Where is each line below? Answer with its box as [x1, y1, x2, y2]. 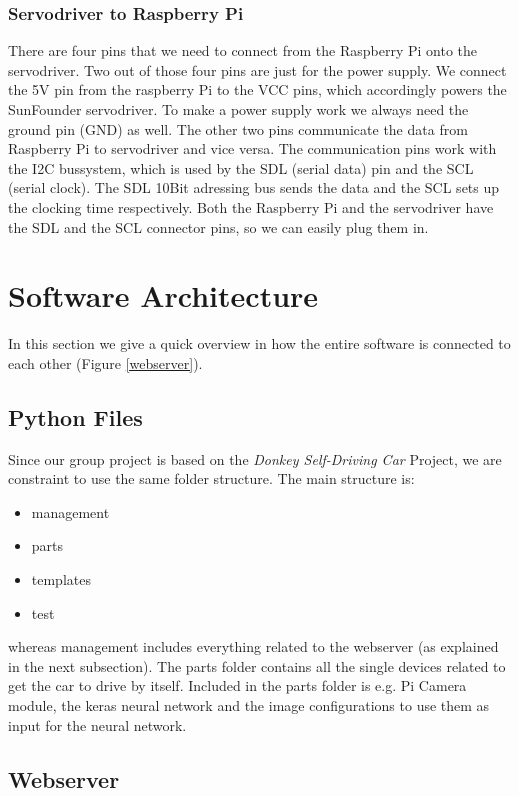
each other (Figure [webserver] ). [8, 352, 203, 373]
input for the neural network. [8, 714, 187, 735]
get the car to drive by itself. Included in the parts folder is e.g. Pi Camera [8, 675, 467, 696]
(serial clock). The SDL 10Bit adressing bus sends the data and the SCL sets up [8, 177, 500, 198]
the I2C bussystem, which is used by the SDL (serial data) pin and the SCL [8, 157, 474, 178]
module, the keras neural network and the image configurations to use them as [8, 695, 490, 716]
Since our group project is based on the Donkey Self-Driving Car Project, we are [8, 448, 502, 469]
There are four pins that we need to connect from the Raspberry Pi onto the [8, 40, 477, 61]
